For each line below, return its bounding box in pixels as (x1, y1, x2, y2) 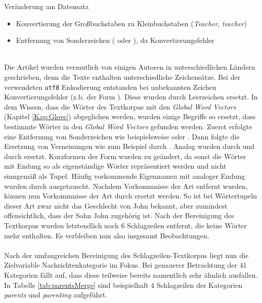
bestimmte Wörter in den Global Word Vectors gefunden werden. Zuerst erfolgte (4, 121, 252, 131)
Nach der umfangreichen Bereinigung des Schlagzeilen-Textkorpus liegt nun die (4, 249, 249, 260)
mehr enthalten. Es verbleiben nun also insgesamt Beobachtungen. (4, 230, 209, 240)
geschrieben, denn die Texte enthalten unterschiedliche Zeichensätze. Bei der (4, 71, 241, 82)
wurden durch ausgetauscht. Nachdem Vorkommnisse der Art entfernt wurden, (4, 180, 248, 191)
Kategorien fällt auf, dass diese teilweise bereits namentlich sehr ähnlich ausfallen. (4, 269, 258, 280)
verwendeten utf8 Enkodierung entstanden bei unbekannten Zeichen (4, 81, 216, 92)
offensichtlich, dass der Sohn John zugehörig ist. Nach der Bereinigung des (4, 210, 234, 221)
